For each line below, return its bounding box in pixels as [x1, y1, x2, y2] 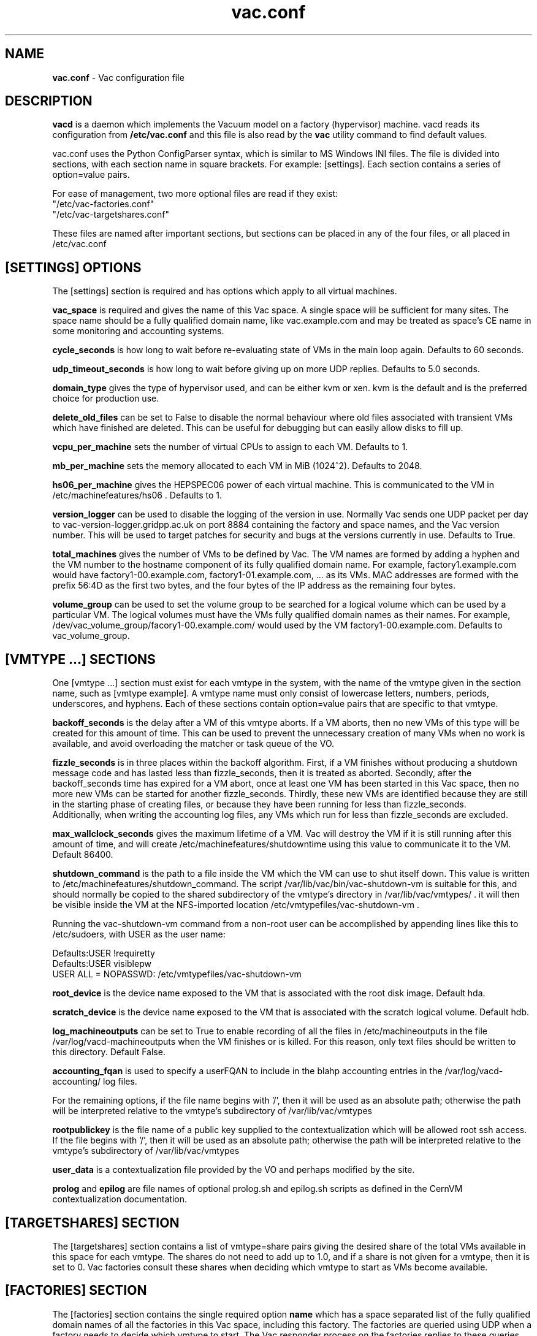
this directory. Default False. [52, 1047, 166, 1058]
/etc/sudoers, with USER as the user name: [52, 929, 226, 940]
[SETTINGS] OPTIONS [5, 259, 142, 275]
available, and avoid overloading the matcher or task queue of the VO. [52, 738, 335, 749]
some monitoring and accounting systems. [52, 326, 224, 337]
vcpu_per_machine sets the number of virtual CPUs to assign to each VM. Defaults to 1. [52, 441, 408, 452]
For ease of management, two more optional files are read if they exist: [52, 188, 338, 199]
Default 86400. [52, 849, 113, 860]
